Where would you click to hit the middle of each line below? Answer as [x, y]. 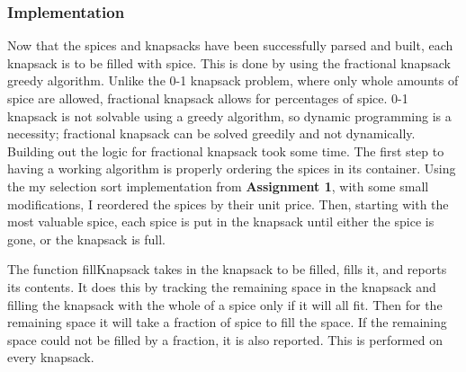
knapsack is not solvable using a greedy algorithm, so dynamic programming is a [229, 115]
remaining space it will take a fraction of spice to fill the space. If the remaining [227, 322]
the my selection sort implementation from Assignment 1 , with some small [218, 186]
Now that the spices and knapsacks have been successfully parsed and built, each [230, 45]
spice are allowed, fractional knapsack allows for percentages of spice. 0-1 [208, 98]
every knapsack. [51, 357]
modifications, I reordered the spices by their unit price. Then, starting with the [228, 204]
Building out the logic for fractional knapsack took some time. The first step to [226, 151]
